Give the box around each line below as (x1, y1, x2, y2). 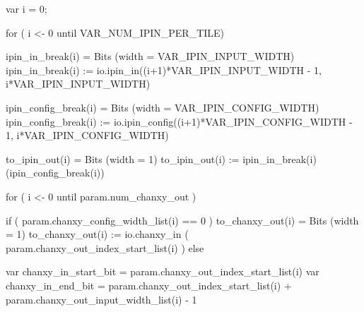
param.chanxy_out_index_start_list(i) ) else (6, 240, 204, 255)
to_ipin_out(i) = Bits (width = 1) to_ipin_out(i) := (6, 151, 240, 166)
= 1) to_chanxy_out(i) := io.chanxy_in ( (6, 227, 189, 241)
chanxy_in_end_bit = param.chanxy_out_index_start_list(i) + (6, 277, 292, 292)
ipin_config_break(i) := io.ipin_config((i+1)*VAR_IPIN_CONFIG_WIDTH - (6, 114, 353, 128)
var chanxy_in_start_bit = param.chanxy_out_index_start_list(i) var (6, 264, 319, 279)
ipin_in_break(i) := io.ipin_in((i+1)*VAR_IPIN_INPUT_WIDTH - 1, (6, 62, 322, 77)
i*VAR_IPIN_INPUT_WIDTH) (6, 76, 151, 91)
